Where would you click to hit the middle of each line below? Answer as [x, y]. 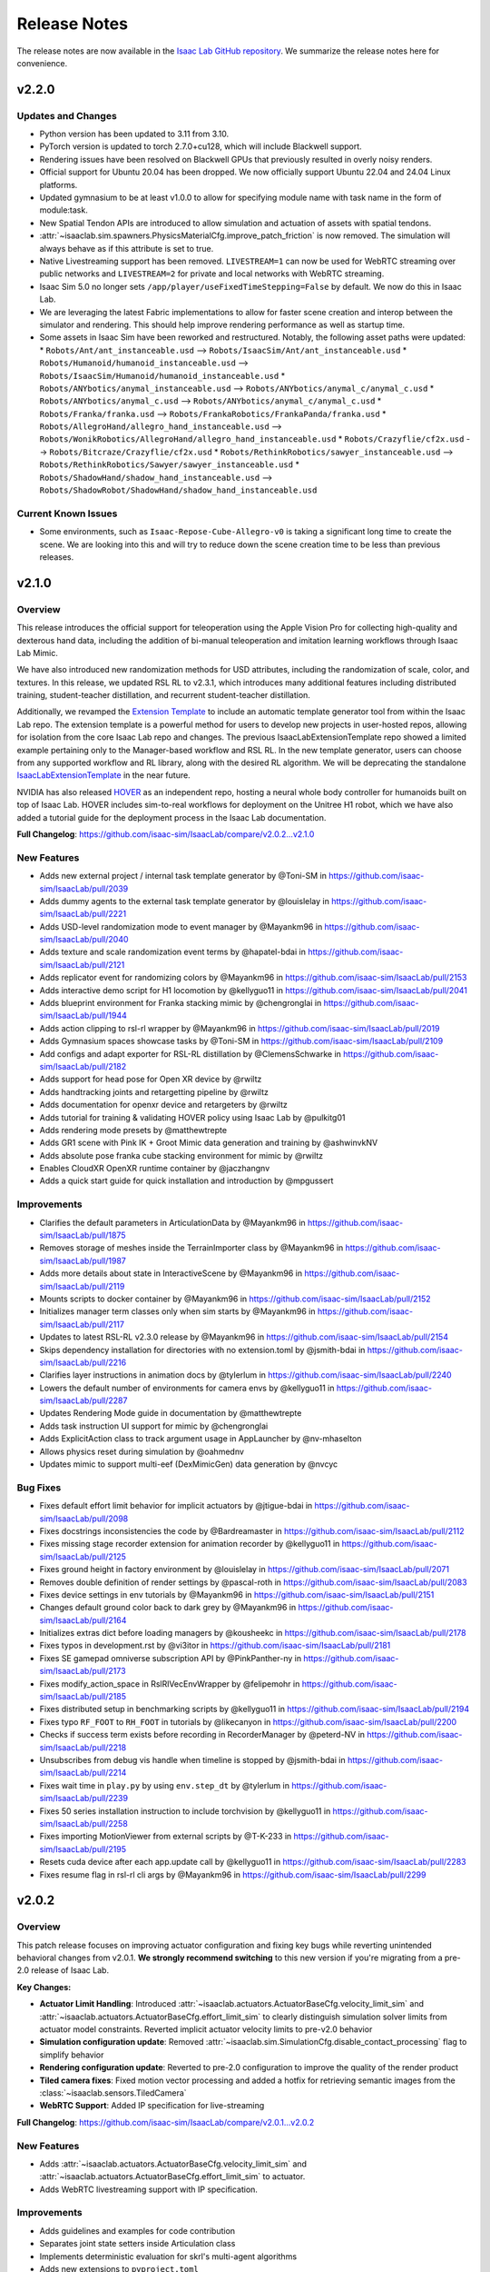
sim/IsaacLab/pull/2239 [84, 1799]
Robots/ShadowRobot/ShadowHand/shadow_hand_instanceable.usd [178, 490]
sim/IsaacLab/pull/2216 [83, 1362]
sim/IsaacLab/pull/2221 [83, 914]
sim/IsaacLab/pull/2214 [83, 1773]
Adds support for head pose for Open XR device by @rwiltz [151, 1079]
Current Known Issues [67, 513]
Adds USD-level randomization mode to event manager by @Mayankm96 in [181, 926]
